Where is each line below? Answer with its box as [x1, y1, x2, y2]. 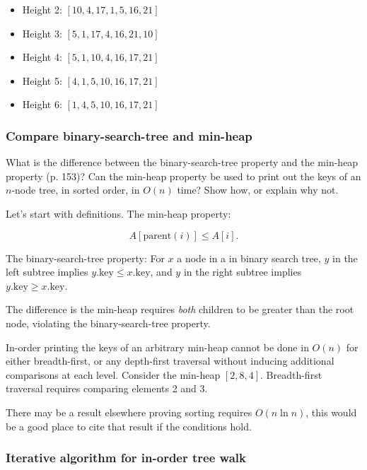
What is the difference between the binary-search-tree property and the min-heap [6, 155, 359, 170]
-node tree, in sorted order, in [11, 182, 140, 197]
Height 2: [22, 2, 62, 16]
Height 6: [22, 97, 62, 112]
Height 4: [22, 49, 62, 64]
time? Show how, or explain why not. [177, 182, 339, 197]
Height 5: [22, 73, 62, 88]
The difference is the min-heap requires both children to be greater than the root [6, 302, 354, 317]
